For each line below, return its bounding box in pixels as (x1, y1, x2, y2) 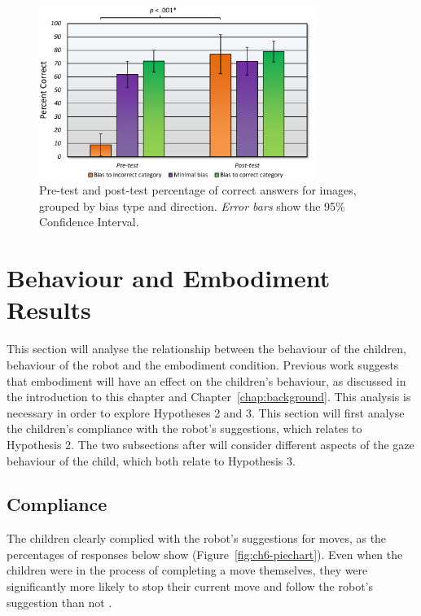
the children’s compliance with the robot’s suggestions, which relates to (7, 420, 362, 437)
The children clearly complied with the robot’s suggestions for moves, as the (7, 530, 387, 547)
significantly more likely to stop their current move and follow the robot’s (7, 578, 373, 595)
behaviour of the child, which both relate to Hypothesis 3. (7, 452, 296, 469)
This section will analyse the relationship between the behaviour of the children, (7, 340, 406, 357)
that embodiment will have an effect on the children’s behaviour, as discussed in (7, 372, 406, 389)
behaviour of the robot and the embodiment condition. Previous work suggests (7, 356, 399, 373)
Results (7, 293, 91, 326)
